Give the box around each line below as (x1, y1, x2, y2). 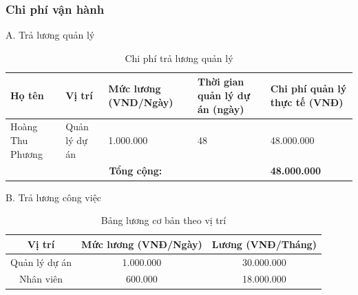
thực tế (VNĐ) (270, 94, 344, 109)
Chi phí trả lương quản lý (125, 50, 233, 65)
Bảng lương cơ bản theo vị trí (101, 213, 227, 227)
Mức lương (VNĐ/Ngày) (81, 236, 202, 251)
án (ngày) (197, 101, 244, 116)
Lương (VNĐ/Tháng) (211, 236, 317, 251)
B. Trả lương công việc (6, 190, 102, 204)
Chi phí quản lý (270, 81, 347, 96)
